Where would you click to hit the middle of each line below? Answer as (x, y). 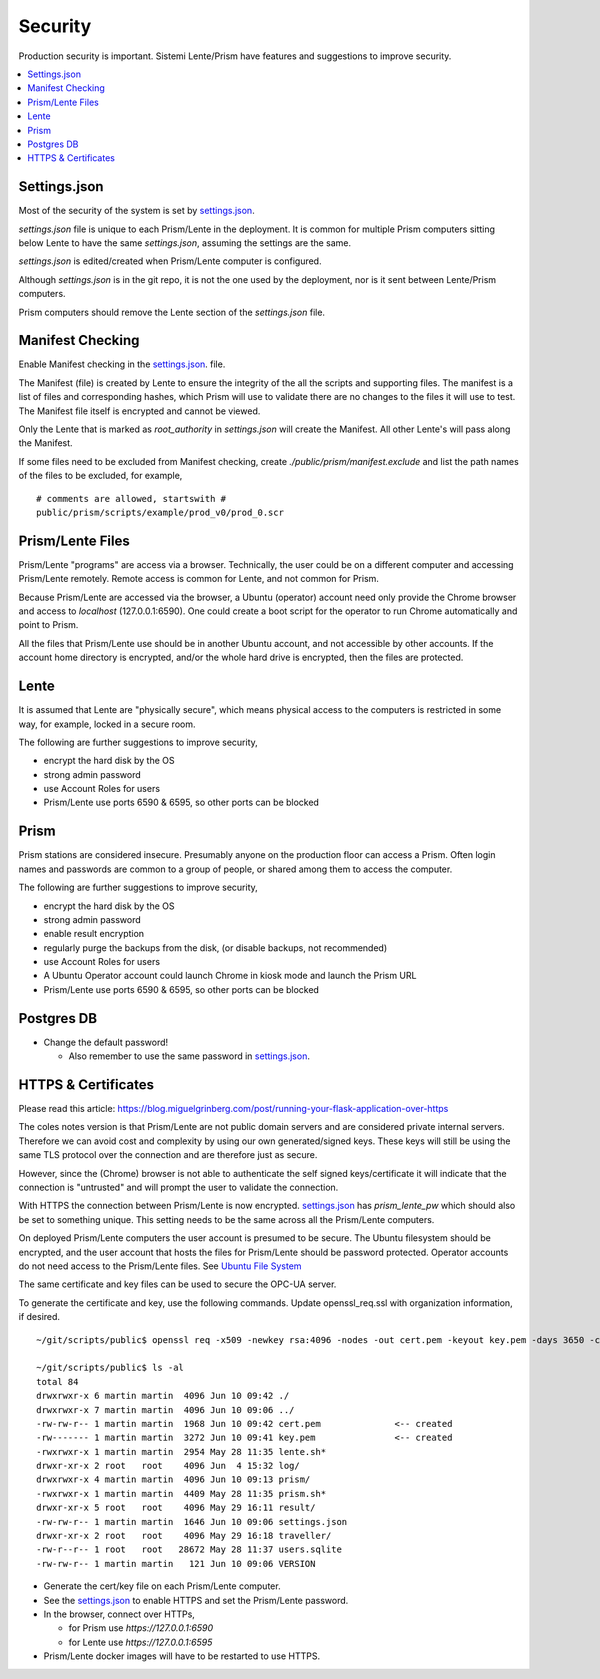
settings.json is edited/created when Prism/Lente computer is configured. (170, 261)
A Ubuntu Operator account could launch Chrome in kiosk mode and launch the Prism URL (230, 976)
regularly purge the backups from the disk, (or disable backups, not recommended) (215, 947)
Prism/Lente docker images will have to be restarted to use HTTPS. (181, 1656)
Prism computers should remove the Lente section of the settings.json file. (171, 312)
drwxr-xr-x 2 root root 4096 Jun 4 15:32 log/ (168, 1466)
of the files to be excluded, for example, (100, 476)
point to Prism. (48, 625)
